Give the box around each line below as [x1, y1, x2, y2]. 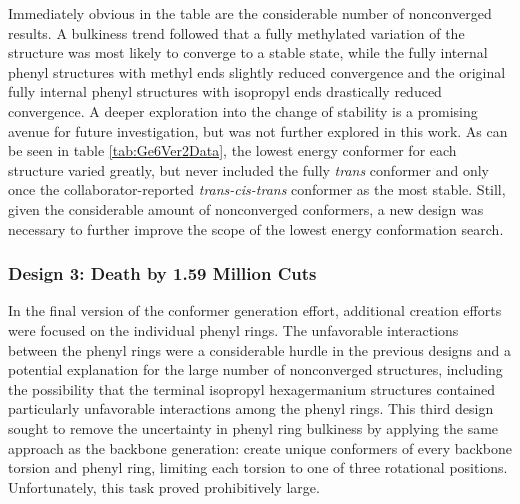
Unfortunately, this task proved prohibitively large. [8, 476, 320, 497]
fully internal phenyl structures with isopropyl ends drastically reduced [8, 81, 442, 102]
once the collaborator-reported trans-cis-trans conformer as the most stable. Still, [8, 179, 506, 200]
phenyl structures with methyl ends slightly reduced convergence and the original [8, 61, 506, 82]
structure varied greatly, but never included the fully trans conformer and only [8, 159, 489, 180]
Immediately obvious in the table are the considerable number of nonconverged [8, 3, 492, 23]
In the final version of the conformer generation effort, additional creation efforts [8, 300, 502, 321]
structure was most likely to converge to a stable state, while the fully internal [8, 42, 488, 63]
